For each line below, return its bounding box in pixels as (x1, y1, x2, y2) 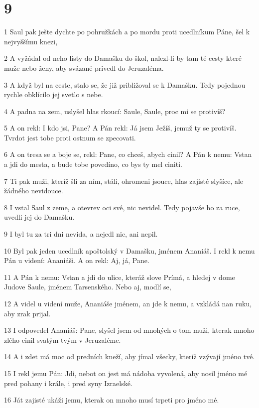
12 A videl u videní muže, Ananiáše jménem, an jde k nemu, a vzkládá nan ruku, (4, 298, 252, 308)
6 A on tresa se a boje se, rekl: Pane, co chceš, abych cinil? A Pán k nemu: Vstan (4, 149, 252, 159)
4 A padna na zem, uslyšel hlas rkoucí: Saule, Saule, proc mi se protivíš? (4, 106, 226, 116)
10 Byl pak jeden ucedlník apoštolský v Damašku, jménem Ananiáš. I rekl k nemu (4, 245, 255, 256)
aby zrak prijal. (4, 308, 51, 318)
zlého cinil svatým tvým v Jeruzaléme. (4, 334, 121, 345)
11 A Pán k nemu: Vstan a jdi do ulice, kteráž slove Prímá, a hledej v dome (4, 272, 235, 282)
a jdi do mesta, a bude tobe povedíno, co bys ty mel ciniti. (4, 159, 182, 169)
